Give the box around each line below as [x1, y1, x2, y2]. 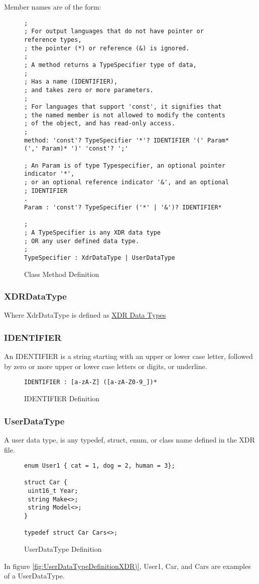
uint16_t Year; [28, 487, 78, 495]
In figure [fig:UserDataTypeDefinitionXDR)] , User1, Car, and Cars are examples [4, 560, 251, 571]
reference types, [24, 36, 82, 43]
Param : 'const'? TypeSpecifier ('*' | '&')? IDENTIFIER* [24, 204, 222, 211]
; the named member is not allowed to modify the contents [24, 111, 225, 119]
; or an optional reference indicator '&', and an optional [24, 179, 229, 186]
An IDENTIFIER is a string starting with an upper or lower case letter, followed [4, 351, 253, 361]
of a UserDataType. [4, 570, 65, 581]
